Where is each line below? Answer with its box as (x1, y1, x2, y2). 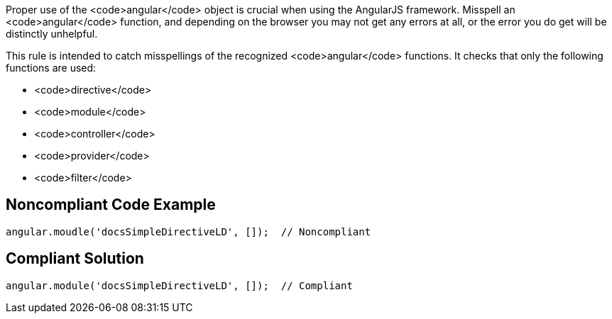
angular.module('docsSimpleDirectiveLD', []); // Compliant (6, 279, 353, 291)
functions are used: (6, 62, 97, 74)
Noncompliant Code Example (6, 196, 216, 214)
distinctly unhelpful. (6, 28, 98, 40)
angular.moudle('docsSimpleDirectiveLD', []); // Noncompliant (6, 225, 371, 237)
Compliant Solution (6, 250, 144, 268)
